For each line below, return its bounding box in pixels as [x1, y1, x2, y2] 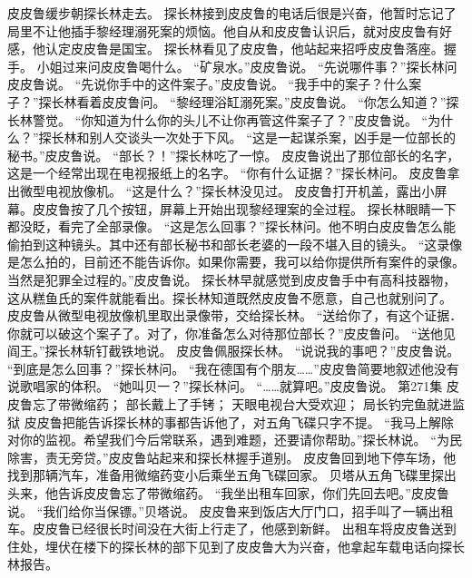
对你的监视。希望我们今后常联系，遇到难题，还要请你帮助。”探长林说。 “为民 [7, 430, 462, 449]
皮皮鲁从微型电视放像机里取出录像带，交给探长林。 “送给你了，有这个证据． [7, 306, 463, 325]
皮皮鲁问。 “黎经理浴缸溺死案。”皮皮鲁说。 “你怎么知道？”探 [102, 92, 459, 111]
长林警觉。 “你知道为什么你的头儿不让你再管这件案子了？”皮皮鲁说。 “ [7, 110, 428, 129]
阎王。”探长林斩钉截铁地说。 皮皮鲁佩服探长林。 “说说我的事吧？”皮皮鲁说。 [7, 341, 460, 360]
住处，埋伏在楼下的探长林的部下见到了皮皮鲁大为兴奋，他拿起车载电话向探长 [7, 536, 465, 555]
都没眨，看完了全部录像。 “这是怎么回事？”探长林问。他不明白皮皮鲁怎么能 [7, 217, 456, 236]
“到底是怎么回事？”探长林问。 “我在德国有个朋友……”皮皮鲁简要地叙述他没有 [7, 358, 459, 377]
